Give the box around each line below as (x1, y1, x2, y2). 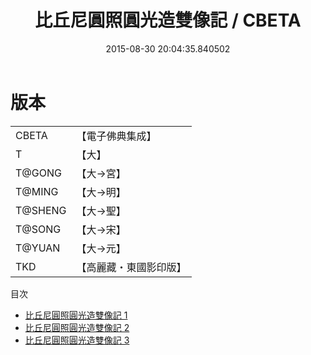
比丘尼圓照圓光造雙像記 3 (24, 334, 130, 346)
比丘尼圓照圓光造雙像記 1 (24, 309, 128, 321)
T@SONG (15, 222, 62, 236)
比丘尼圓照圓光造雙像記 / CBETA (34, 9, 302, 32)
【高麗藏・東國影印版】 (76, 260, 187, 274)
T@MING (15, 184, 59, 198)
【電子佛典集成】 (76, 129, 157, 143)
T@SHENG (15, 203, 67, 217)
